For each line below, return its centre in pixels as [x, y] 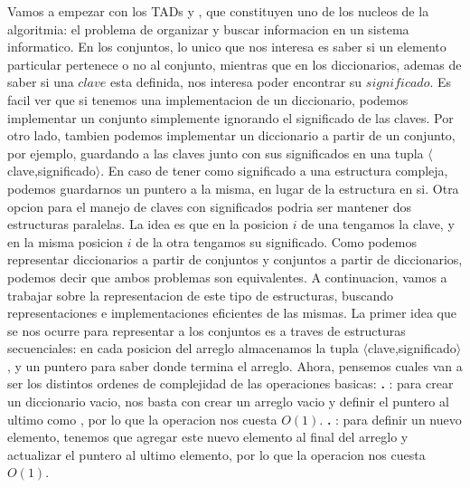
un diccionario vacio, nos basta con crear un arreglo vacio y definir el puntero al [228, 402]
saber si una [41, 82]
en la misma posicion [66, 241]
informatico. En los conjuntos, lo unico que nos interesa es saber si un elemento [227, 47]
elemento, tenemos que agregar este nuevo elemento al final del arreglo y [208, 437]
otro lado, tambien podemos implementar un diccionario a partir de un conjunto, [231, 135]
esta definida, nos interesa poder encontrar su [236, 82]
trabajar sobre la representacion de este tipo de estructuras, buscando [200, 295]
